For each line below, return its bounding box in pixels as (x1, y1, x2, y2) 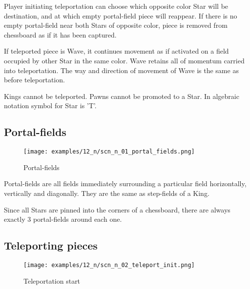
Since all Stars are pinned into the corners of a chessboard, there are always (4, 204, 230, 214)
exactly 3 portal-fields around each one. (4, 214, 122, 224)
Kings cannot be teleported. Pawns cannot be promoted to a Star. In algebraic (4, 91, 239, 101)
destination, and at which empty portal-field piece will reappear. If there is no (4, 10, 237, 20)
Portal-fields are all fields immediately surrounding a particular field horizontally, (4, 178, 247, 189)
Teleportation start (23, 275, 81, 286)
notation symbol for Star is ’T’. (4, 100, 97, 111)
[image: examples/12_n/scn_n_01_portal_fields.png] (23, 148, 195, 155)
